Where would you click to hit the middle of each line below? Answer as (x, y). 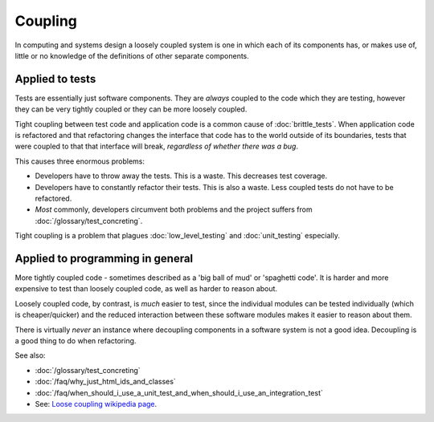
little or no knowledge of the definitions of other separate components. (132, 55)
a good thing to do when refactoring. (76, 341)
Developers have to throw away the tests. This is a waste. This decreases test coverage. (181, 176)
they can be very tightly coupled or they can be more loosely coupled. (131, 109)
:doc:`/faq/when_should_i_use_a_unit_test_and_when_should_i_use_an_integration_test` (179, 392)
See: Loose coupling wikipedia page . (96, 404)
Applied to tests (55, 79)
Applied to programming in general (104, 258)
